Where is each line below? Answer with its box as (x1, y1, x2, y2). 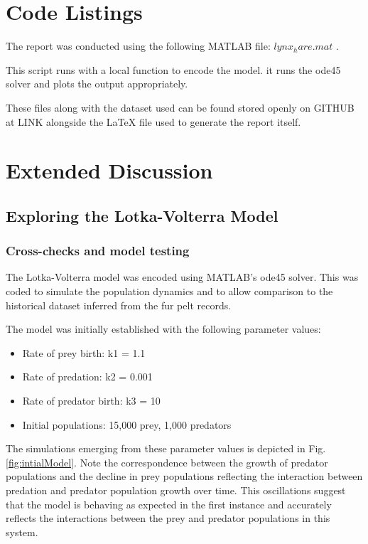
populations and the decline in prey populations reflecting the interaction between (6, 469, 363, 484)
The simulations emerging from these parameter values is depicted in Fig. (6, 441, 326, 456)
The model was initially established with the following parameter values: (6, 321, 321, 336)
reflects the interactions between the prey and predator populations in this (6, 511, 330, 526)
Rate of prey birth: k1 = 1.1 (22, 345, 146, 360)
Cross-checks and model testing (6, 242, 190, 260)
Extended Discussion (6, 156, 213, 185)
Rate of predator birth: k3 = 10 (22, 393, 161, 408)
